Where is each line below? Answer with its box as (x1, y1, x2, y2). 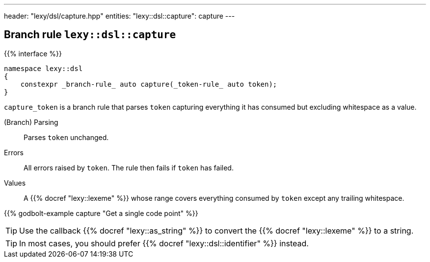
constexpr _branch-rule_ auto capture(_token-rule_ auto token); (20, 80, 277, 88)
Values (4, 178, 26, 187)
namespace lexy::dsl (4, 64, 83, 72)
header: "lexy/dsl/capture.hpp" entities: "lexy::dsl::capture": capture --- (4, 12, 235, 20)
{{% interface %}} (4, 49, 62, 58)
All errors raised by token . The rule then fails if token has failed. (24, 163, 234, 172)
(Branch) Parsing (4, 118, 58, 126)
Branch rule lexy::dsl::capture (4, 28, 176, 41)
